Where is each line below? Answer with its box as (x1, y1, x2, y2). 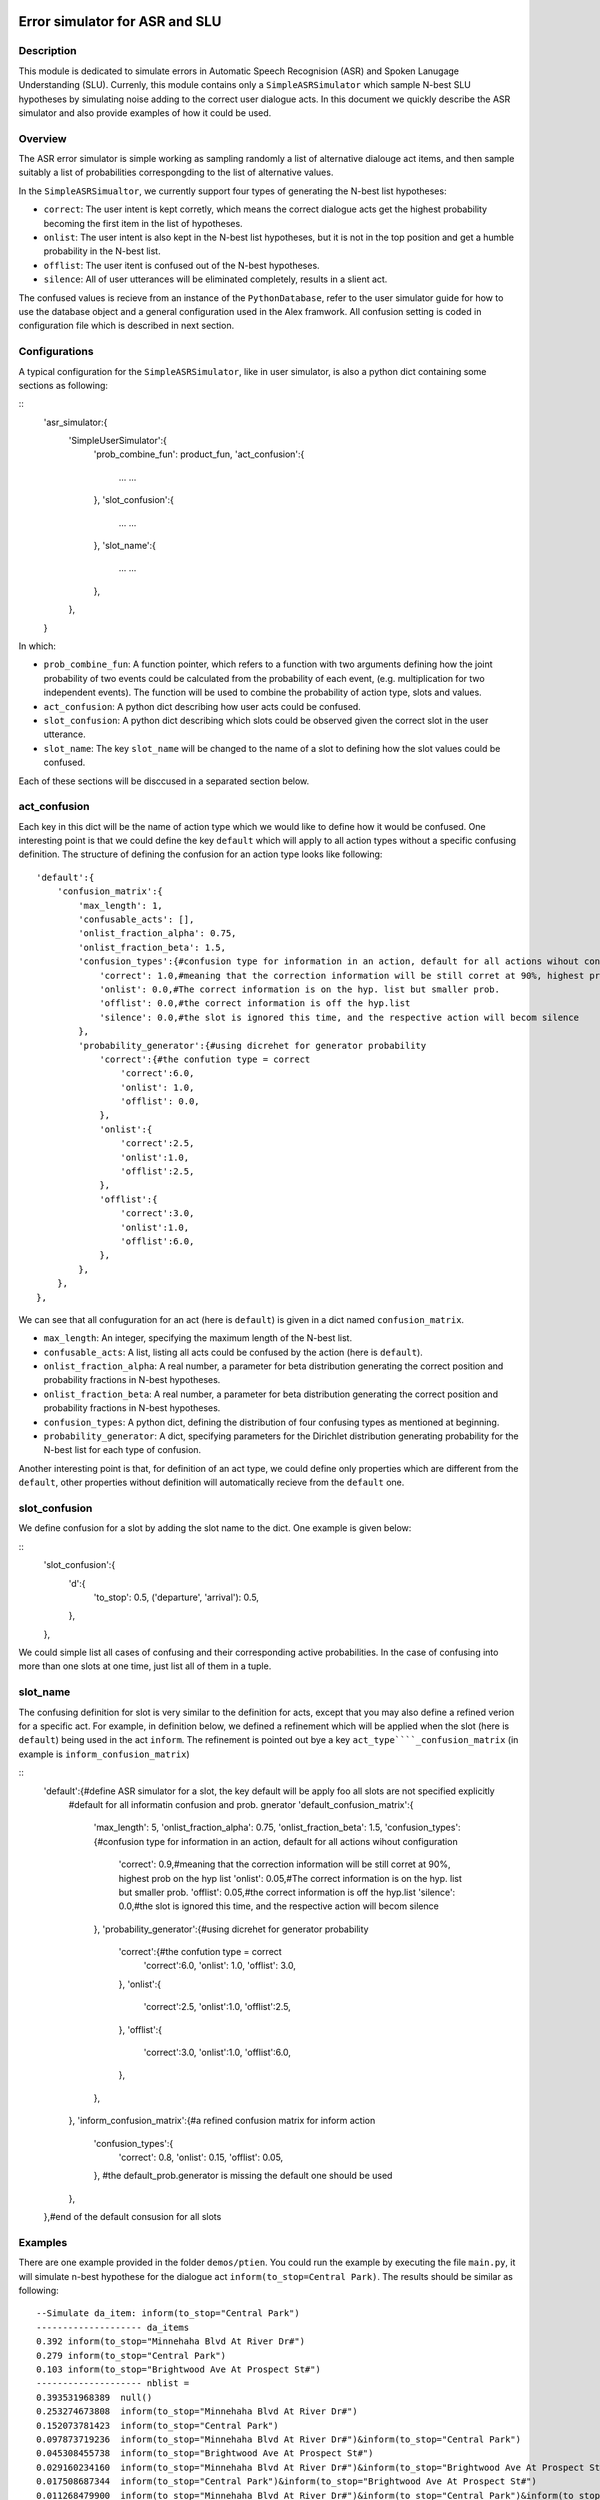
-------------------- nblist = (36, 2378, 190, 2389)
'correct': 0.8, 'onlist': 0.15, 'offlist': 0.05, (118, 2151, 284, 2163)
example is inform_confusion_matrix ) (18, 1748, 190, 1760)
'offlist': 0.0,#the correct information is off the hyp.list (99, 998, 411, 1009)
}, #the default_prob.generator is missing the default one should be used (93, 2170, 393, 2182)
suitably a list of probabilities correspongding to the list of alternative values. (18, 166, 334, 179)
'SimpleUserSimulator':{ (68, 435, 167, 447)
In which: (18, 640, 57, 652)
